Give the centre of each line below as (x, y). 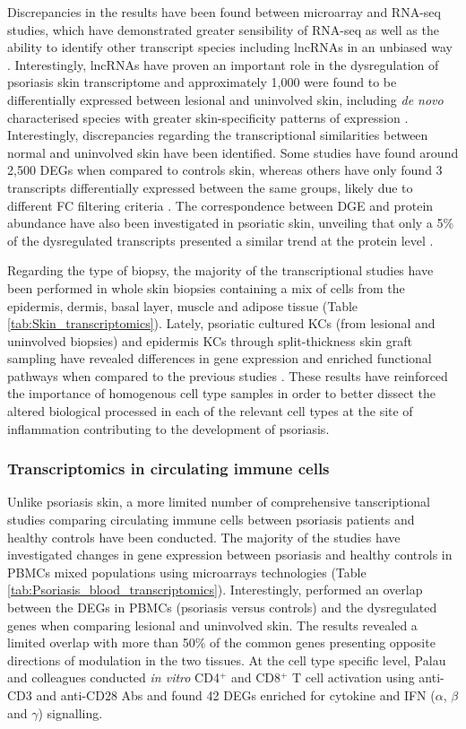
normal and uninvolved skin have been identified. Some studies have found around (233, 152)
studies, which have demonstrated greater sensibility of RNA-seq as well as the (223, 29)
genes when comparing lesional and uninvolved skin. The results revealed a (212, 625)
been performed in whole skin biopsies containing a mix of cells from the (206, 287)
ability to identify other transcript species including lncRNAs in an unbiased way (230, 47)
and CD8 (256, 677)
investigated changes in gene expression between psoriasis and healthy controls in (230, 555)
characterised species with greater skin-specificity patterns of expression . (208, 117)
